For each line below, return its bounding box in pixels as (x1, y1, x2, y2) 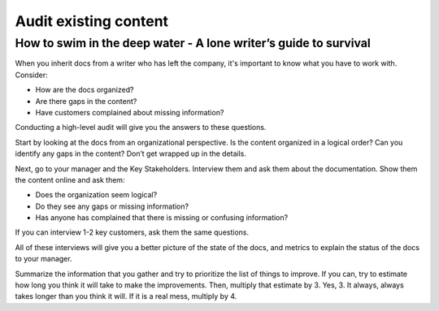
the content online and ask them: (15, 175, 125, 184)
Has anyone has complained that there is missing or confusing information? (35, 213, 289, 222)
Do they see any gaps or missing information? (35, 201, 189, 211)
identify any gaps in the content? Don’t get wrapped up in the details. (15, 149, 247, 158)
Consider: (15, 70, 48, 80)
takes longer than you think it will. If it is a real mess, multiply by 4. (15, 292, 237, 301)
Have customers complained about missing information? (35, 107, 224, 117)
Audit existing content (15, 12, 169, 30)
